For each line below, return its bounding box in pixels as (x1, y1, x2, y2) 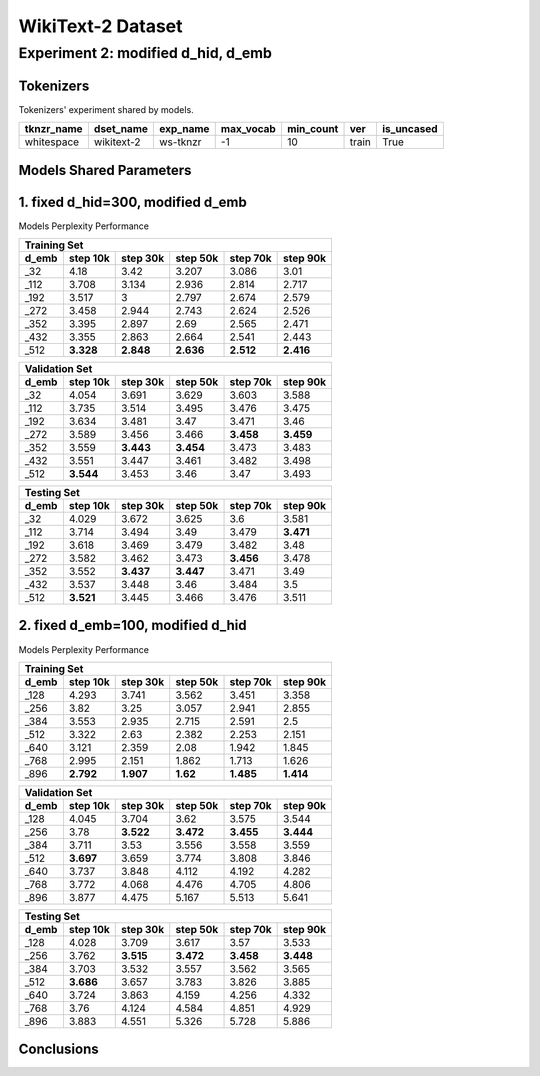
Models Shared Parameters (18, 161, 192, 179)
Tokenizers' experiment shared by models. (18, 103, 194, 115)
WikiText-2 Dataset (18, 15, 184, 37)
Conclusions (18, 1041, 99, 1058)
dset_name (93, 122, 149, 136)
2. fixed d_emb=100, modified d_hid (18, 617, 247, 634)
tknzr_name (24, 122, 84, 136)
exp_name (159, 122, 210, 136)
